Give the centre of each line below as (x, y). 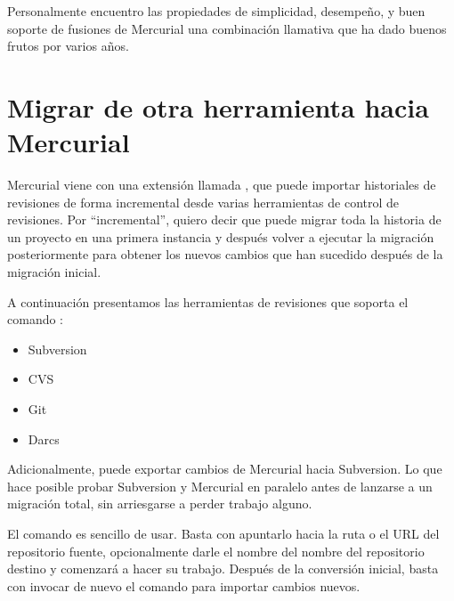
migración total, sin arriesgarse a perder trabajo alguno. (160, 504)
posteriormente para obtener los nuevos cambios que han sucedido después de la (225, 254)
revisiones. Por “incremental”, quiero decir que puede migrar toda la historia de (224, 219)
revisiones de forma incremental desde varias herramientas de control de (203, 202)
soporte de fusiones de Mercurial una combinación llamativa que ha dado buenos (227, 28)
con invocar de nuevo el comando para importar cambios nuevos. (184, 585)
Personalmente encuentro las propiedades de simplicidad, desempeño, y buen (216, 11)
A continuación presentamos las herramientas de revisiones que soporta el (208, 301)
